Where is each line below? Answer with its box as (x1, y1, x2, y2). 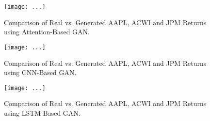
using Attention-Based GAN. (4, 27, 90, 37)
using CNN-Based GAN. (4, 67, 77, 77)
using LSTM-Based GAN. (4, 107, 81, 118)
